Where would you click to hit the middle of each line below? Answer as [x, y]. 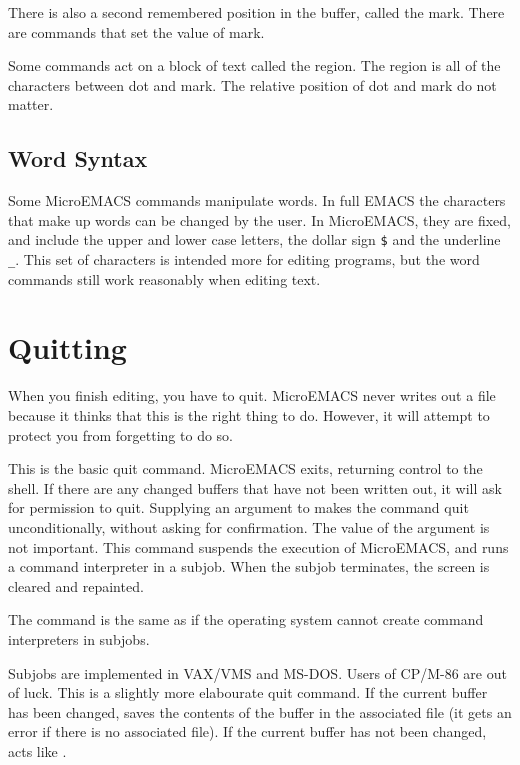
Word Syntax [78, 158]
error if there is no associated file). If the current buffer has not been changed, [247, 731]
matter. [31, 104]
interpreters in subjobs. [79, 638]
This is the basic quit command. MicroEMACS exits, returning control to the [245, 468]
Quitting [67, 347]
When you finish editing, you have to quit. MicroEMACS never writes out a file [252, 395]
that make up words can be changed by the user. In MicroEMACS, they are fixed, [259, 219]
